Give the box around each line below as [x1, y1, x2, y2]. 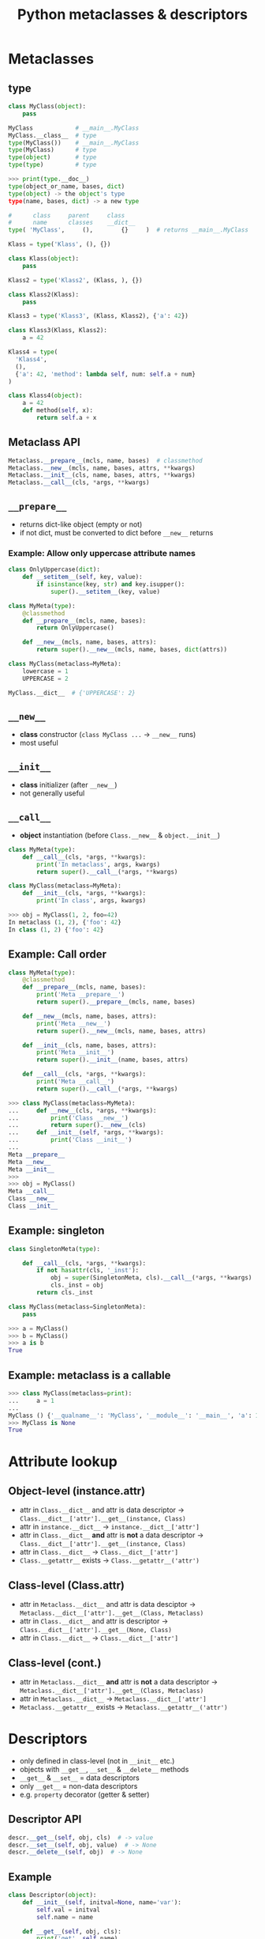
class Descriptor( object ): [8, 1892, 97, 1899]
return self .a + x [36, 414, 97, 421]
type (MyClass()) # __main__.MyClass [8, 138, 140, 147]
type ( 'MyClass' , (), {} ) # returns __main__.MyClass [8, 226, 248, 234]
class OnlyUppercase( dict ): [8, 565, 101, 574]
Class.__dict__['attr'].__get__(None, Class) [19, 1627, 172, 1635]
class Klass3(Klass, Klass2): [8, 327, 108, 335]
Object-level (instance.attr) [8, 1484, 146, 1498]
